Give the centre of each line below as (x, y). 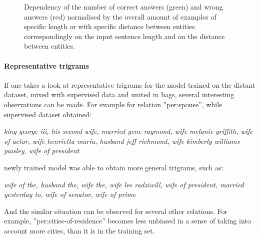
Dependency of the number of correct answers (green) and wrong (123, 7)
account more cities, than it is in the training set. (79, 230)
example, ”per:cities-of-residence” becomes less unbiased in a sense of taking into (127, 221)
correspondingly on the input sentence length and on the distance (124, 36)
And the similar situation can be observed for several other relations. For (116, 211)
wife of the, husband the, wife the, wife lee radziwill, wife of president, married (124, 184)
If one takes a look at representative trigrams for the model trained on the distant (130, 84)
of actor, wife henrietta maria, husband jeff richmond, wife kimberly (108, 141)
